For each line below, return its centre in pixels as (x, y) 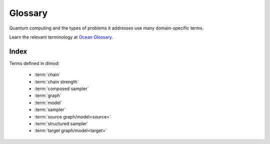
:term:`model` (48, 102)
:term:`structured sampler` (61, 123)
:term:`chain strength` (57, 81)
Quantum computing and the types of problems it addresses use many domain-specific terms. (106, 28)
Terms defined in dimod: (34, 63)
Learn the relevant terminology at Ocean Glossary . (61, 37)
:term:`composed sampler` (62, 89)
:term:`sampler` (50, 109)
